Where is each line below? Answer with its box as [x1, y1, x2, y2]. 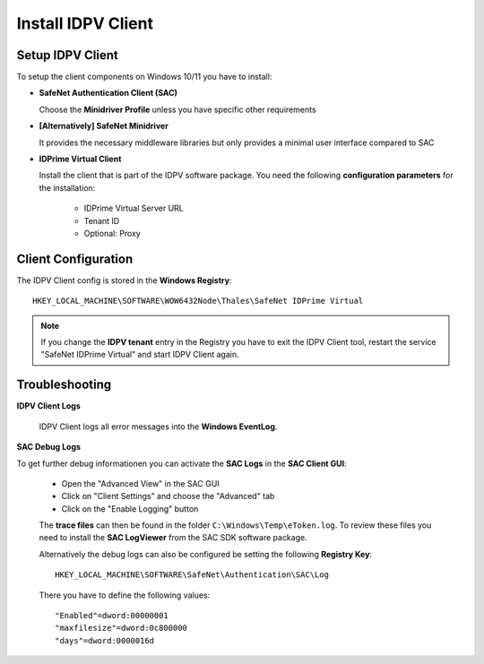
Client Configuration [16, 251, 134, 266]
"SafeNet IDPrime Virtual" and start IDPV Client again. [40, 349, 239, 360]
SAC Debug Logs [16, 442, 81, 453]
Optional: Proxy [83, 228, 141, 238]
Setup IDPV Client [16, 47, 118, 63]
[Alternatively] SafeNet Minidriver [39, 121, 169, 132]
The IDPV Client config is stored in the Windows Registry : [16, 274, 232, 286]
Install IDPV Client [16, 13, 154, 33]
